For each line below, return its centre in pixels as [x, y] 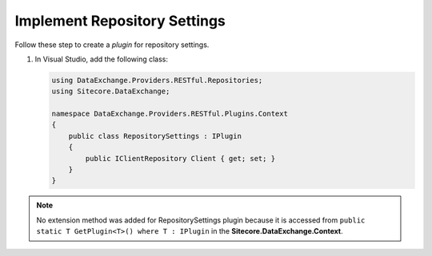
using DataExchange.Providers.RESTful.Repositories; [157, 80]
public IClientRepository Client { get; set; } [180, 158]
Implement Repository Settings [120, 21]
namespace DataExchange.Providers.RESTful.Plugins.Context [170, 114]
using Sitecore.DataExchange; [111, 91]
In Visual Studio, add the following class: [101, 59]
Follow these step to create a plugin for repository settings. [112, 45]
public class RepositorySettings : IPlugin [155, 136]
